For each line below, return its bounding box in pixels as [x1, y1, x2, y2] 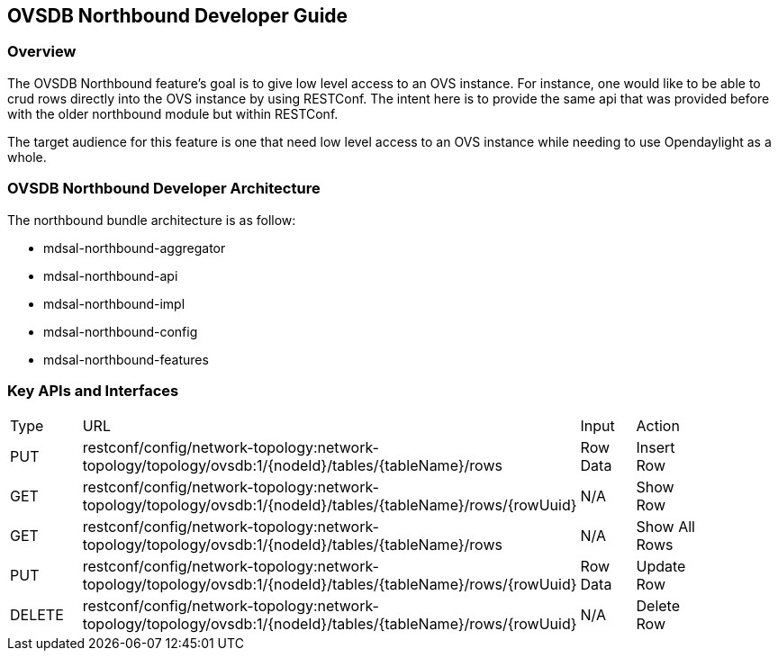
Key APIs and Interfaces [7, 381, 179, 400]
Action [636, 417, 680, 436]
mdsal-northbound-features [43, 351, 209, 367]
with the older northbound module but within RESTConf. [7, 105, 339, 122]
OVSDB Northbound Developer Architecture [7, 179, 321, 198]
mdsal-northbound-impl [43, 295, 185, 311]
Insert [636, 438, 675, 457]
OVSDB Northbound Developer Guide [7, 5, 348, 27]
